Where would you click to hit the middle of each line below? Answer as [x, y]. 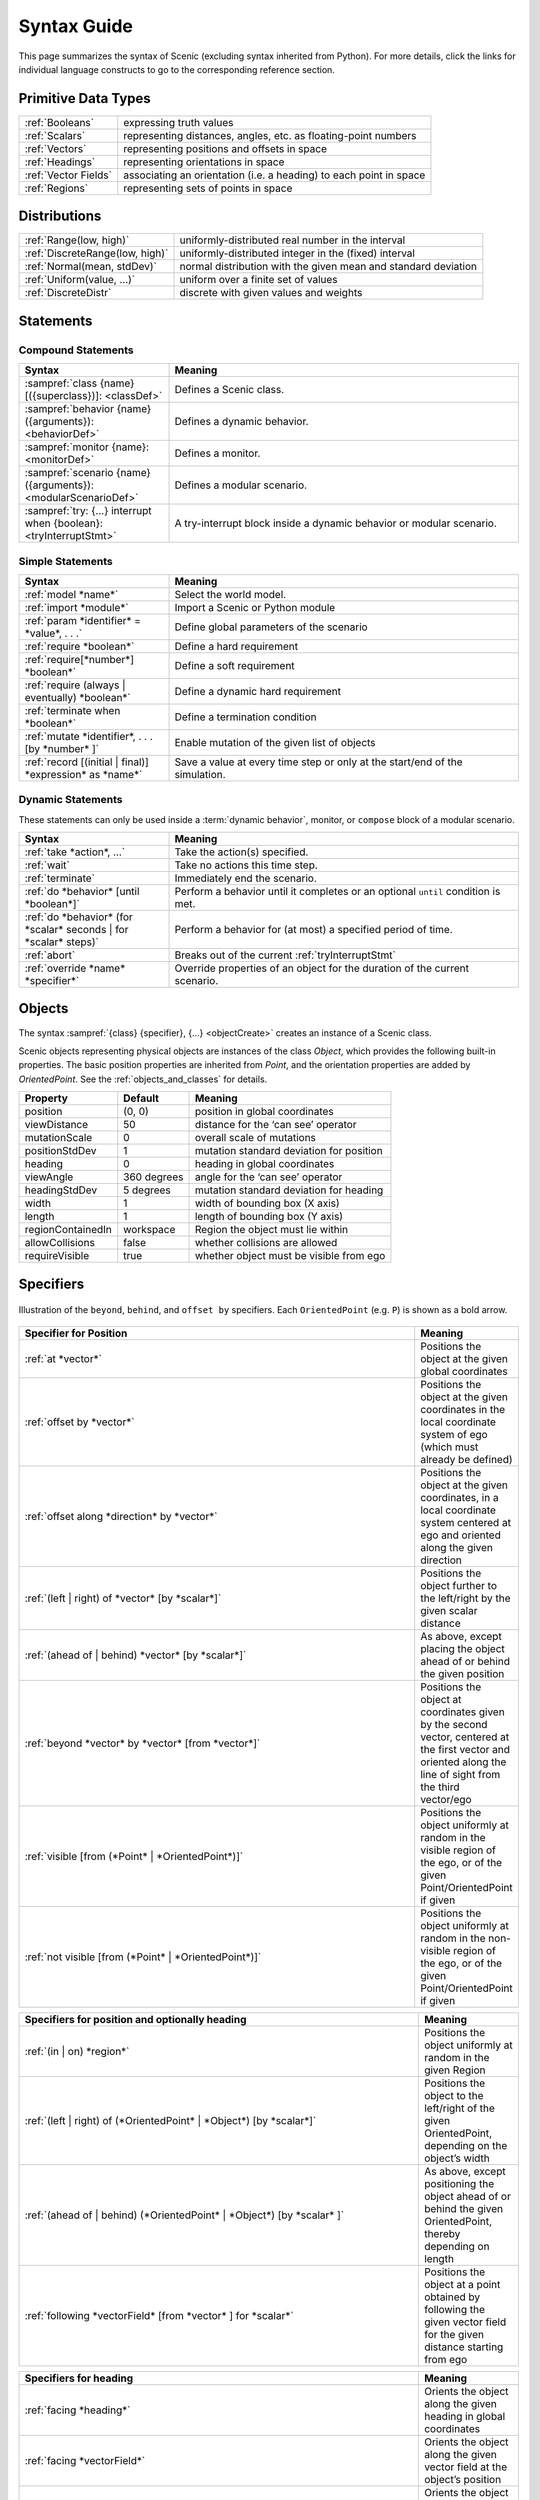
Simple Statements [66, 561]
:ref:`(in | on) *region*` [77, 2051]
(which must [449, 1447]
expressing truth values [178, 122]
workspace [149, 1230]
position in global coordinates [264, 1112]
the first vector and [465, 1749]
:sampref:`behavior [69, 409]
